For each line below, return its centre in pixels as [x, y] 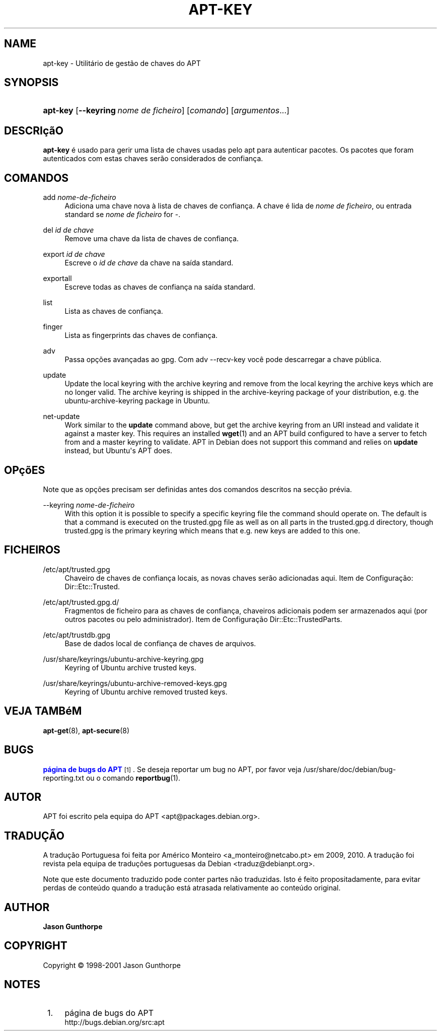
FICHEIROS [32, 550]
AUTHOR [27, 907]
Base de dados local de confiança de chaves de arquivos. [160, 643]
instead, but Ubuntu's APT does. [119, 451]
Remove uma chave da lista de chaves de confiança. [152, 239]
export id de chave [74, 254]
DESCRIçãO [34, 130]
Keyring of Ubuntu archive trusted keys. [130, 667]
